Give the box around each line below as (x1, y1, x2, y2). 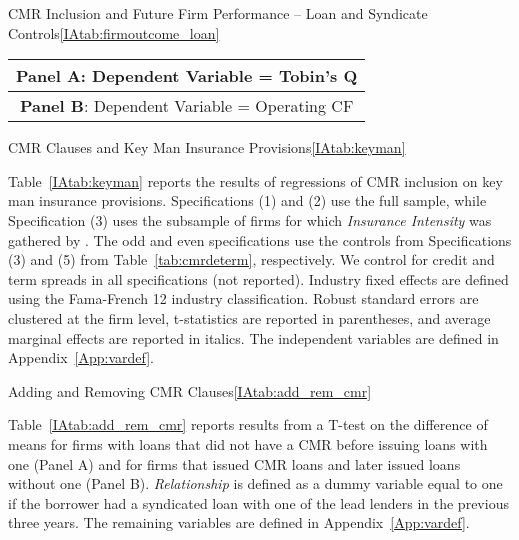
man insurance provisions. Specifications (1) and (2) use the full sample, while (8, 190, 487, 211)
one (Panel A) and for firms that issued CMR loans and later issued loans (8, 453, 461, 474)
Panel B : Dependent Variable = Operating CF (19, 94, 354, 118)
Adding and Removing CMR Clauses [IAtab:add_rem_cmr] (8, 380, 372, 401)
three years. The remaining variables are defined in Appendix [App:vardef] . (8, 512, 470, 533)
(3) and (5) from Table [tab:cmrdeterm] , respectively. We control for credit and (8, 249, 495, 270)
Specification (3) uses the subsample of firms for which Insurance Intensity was (8, 209, 492, 230)
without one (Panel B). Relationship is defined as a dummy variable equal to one (8, 473, 503, 494)
